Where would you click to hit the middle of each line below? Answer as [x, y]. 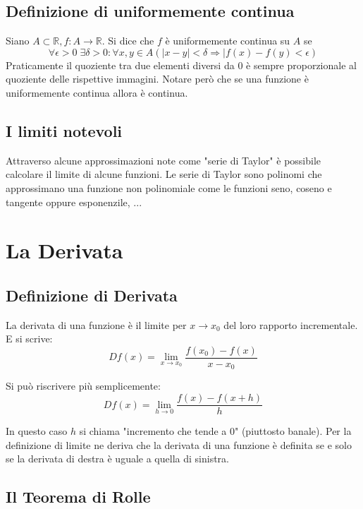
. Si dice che [128, 41]
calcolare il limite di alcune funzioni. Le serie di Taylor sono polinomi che [164, 174]
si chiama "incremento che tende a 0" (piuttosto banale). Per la [215, 431]
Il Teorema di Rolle [78, 497]
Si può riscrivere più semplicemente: [83, 386]
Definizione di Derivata [92, 295]
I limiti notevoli [64, 130]
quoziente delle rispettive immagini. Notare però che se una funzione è [157, 79]
